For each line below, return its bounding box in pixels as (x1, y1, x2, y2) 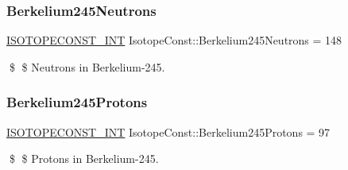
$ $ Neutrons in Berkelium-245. (9, 58, 165, 75)
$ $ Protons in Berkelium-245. (9, 150, 159, 167)
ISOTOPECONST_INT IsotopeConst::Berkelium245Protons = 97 (6, 123, 331, 140)
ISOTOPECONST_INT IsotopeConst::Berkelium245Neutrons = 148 (6, 32, 342, 48)
